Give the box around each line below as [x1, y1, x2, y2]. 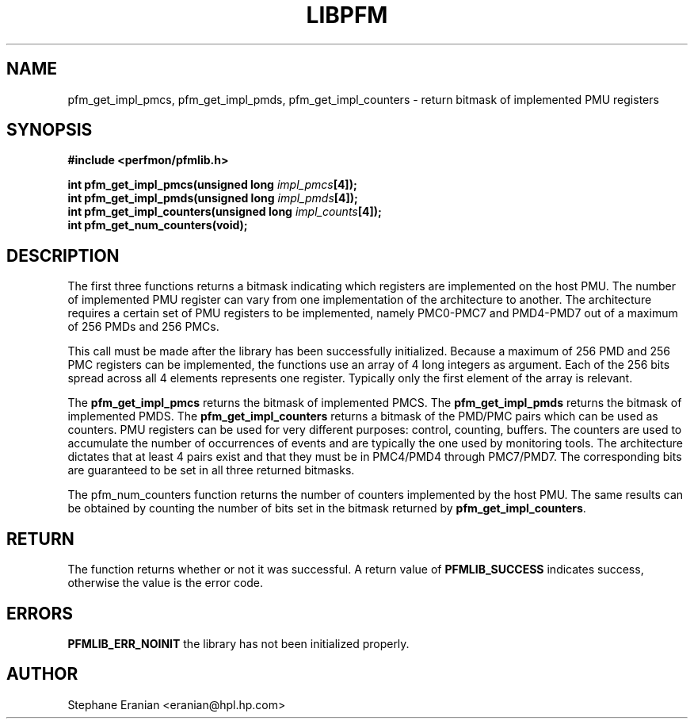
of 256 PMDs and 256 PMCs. [67, 320, 219, 334]
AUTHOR [6, 664, 78, 685]
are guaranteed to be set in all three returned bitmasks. [67, 463, 355, 478]
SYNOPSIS [6, 120, 93, 140]
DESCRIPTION [6, 245, 120, 266]
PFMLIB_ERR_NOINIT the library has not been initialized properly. [67, 636, 410, 650]
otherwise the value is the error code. [67, 576, 264, 590]
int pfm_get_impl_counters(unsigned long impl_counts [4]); [67, 205, 382, 219]
